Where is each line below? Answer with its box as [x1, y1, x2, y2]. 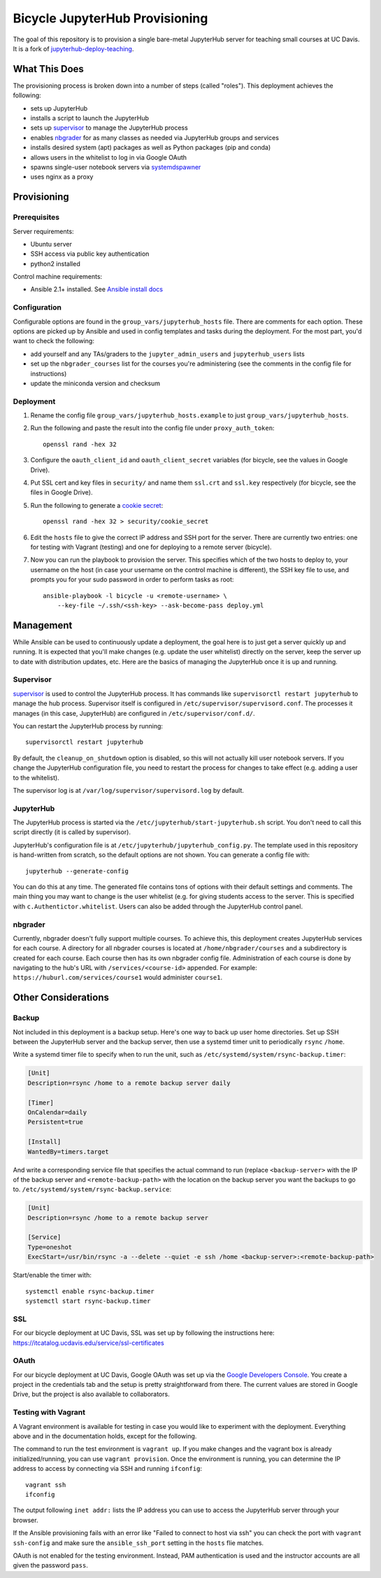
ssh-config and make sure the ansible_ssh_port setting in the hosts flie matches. [13, 1538, 264, 1547]
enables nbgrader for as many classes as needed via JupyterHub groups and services [30, 133, 280, 141]
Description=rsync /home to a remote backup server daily [27, 1079, 231, 1087]
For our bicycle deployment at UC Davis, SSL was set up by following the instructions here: [13, 1329, 275, 1337]
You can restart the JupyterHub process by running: [13, 721, 164, 730]
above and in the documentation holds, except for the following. [13, 1432, 197, 1440]
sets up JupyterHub [30, 104, 88, 112]
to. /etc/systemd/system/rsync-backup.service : [13, 1185, 172, 1193]
